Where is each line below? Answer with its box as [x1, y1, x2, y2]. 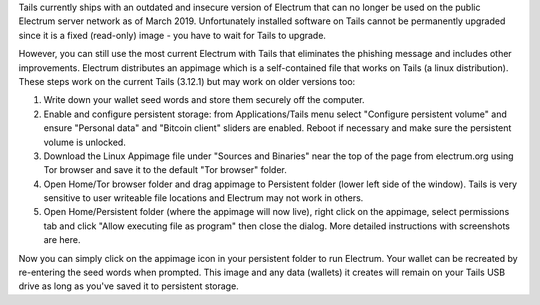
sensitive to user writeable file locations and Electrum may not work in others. [43, 192, 364, 204]
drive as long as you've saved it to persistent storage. [18, 280, 239, 292]
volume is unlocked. [43, 136, 127, 148]
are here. [43, 234, 81, 246]
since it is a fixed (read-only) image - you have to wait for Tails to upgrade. [18, 29, 327, 41]
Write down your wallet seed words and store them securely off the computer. [43, 94, 365, 106]
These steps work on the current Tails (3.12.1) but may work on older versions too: [18, 75, 356, 87]
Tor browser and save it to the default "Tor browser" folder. [43, 164, 287, 176]
